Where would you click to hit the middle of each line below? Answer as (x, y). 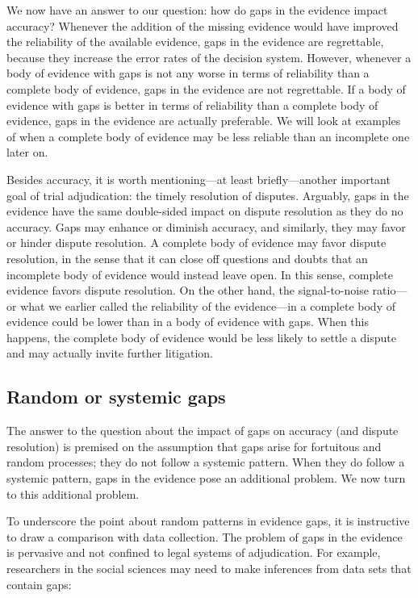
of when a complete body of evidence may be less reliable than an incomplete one (208, 136)
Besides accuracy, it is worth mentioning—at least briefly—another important (199, 179)
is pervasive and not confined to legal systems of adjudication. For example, (194, 552)
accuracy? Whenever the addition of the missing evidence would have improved (203, 25)
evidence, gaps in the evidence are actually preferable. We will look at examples (204, 121)
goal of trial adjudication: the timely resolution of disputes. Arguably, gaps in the (208, 195)
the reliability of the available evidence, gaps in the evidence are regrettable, (195, 42)
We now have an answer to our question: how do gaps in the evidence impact (197, 10)
